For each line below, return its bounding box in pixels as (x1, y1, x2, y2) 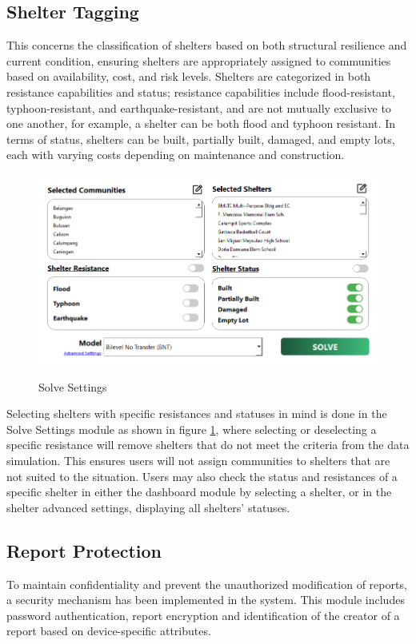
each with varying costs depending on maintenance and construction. (6, 146, 345, 163)
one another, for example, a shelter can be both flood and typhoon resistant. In (6, 115, 396, 132)
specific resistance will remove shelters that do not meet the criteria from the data (6, 436, 410, 453)
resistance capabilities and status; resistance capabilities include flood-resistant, (6, 83, 395, 100)
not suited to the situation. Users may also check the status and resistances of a (6, 467, 398, 484)
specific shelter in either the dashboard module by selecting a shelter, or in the (6, 483, 392, 500)
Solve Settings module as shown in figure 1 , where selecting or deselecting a (6, 420, 377, 437)
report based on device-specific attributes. (6, 622, 211, 639)
